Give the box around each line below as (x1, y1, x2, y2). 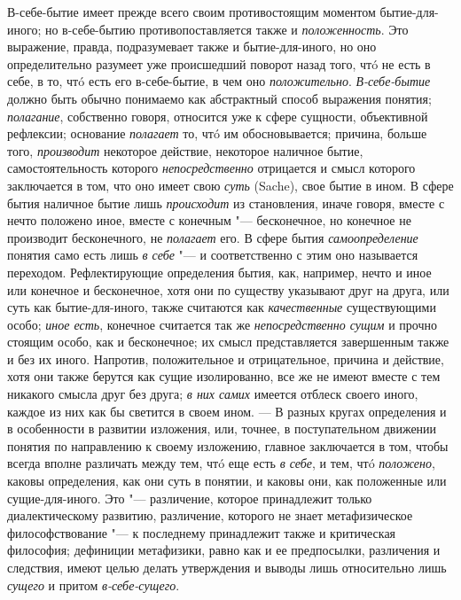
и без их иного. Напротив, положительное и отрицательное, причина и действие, (7, 349, 444, 368)
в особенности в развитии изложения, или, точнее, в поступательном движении (7, 419, 437, 438)
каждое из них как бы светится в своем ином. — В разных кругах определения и (7, 401, 447, 420)
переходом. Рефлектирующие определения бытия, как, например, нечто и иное (7, 262, 432, 281)
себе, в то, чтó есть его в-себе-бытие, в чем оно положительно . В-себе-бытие (7, 72, 431, 90)
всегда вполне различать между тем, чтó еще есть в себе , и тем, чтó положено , (7, 454, 435, 472)
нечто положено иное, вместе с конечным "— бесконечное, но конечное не (7, 211, 411, 230)
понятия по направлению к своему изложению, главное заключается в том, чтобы (7, 436, 449, 455)
